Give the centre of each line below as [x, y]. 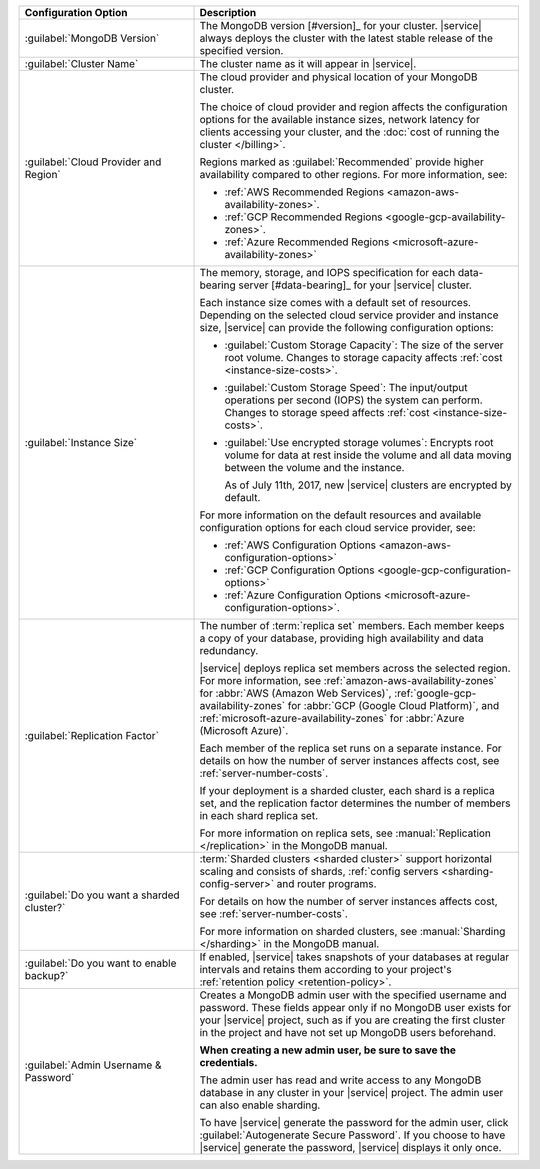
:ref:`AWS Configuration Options [300, 545]
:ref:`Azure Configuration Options [303, 595]
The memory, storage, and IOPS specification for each [327, 272]
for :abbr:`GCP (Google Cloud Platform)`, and [393, 705]
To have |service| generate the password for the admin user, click [354, 1122]
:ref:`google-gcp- [435, 693]
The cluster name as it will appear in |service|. [308, 63]
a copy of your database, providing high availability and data [341, 638]
